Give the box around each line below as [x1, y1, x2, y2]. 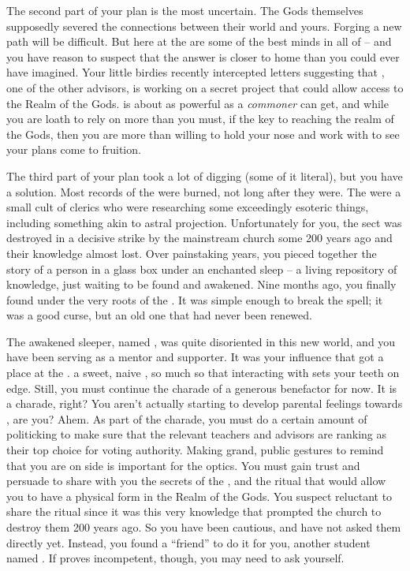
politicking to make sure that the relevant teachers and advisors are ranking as [6, 426, 387, 442]
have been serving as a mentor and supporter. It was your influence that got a [6, 349, 384, 365]
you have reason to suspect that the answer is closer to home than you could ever [6, 48, 400, 65]
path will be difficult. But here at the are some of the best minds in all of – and [6, 33, 392, 50]
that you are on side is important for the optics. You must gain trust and [6, 457, 360, 473]
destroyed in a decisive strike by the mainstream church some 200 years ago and [6, 230, 393, 246]
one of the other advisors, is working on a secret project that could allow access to [6, 79, 404, 95]
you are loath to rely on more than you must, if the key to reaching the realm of [6, 110, 394, 127]
